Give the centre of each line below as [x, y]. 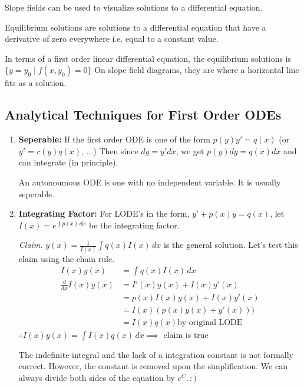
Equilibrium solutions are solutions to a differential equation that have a [136, 27]
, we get [190, 150]
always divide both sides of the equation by [97, 377]
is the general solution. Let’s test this [231, 245]
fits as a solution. [36, 83]
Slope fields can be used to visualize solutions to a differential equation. [134, 7]
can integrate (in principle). [68, 162]
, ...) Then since [110, 150]
